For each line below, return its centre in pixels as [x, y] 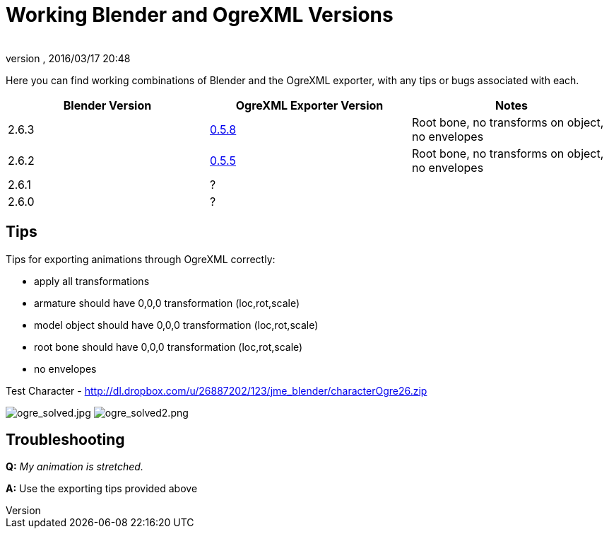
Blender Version [107, 105]
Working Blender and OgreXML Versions [200, 15]
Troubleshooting [65, 440]
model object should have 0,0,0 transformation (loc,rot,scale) [176, 325]
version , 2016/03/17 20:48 [68, 58]
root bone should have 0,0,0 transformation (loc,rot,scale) [168, 347]
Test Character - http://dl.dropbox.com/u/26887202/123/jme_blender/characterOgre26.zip [217, 390]
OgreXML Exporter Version [309, 105]
